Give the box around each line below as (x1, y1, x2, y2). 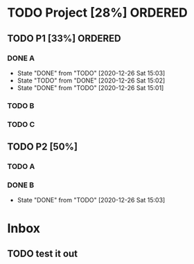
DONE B (7, 180, 35, 190)
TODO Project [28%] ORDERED (7, 5, 188, 21)
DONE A (7, 53, 35, 63)
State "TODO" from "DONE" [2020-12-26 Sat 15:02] (17, 76, 166, 85)
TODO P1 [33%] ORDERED (7, 33, 121, 44)
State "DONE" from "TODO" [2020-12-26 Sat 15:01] (17, 83, 164, 91)
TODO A (7, 161, 35, 171)
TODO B (7, 100, 35, 110)
